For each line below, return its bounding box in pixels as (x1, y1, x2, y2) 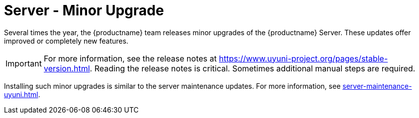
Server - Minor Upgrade (4, 2, 164, 19)
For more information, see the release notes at (43, 53, 217, 63)
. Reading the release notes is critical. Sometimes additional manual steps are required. (90, 63, 416, 73)
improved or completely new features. (4, 36, 128, 45)
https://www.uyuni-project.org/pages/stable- (218, 53, 388, 63)
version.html (43, 63, 90, 73)
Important (5, 58, 42, 68)
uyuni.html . (4, 90, 40, 99)
